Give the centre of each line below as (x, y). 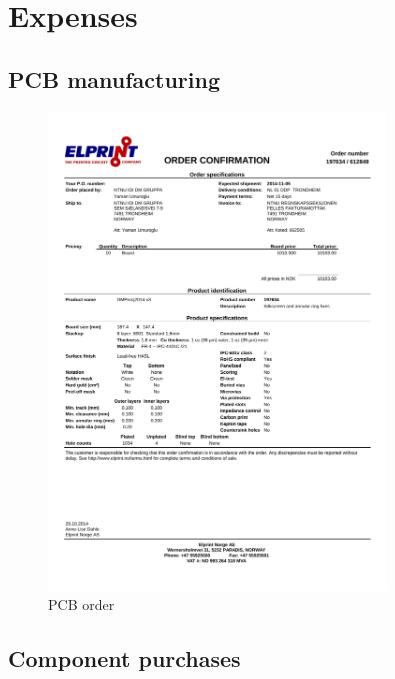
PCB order (81, 604)
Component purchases (124, 658)
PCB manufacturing (114, 78)
